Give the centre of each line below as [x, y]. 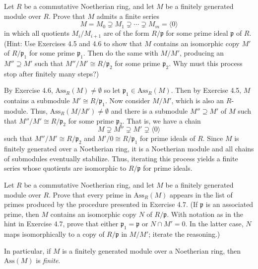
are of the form [126, 33]
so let [112, 90]
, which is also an [198, 101]
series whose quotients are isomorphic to [65, 168]
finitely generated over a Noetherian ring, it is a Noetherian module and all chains [129, 149]
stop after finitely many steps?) [52, 73]
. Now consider [128, 101]
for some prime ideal [197, 33]
